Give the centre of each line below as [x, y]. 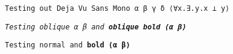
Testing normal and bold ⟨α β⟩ [68, 45]
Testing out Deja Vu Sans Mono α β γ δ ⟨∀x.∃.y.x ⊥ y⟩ [117, 8]
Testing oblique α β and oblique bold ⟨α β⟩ [96, 27]
